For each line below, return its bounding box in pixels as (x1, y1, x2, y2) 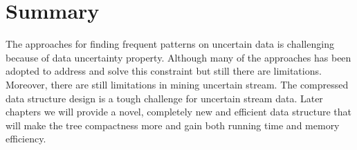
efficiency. (6, 131, 46, 146)
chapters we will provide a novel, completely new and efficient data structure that (6, 104, 351, 119)
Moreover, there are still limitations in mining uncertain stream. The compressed (6, 77, 349, 91)
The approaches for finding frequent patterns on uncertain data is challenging (6, 37, 334, 51)
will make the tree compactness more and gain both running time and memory (6, 118, 340, 132)
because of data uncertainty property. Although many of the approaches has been (6, 50, 351, 64)
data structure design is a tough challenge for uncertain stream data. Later (6, 91, 323, 105)
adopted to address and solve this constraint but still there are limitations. (6, 64, 322, 78)
